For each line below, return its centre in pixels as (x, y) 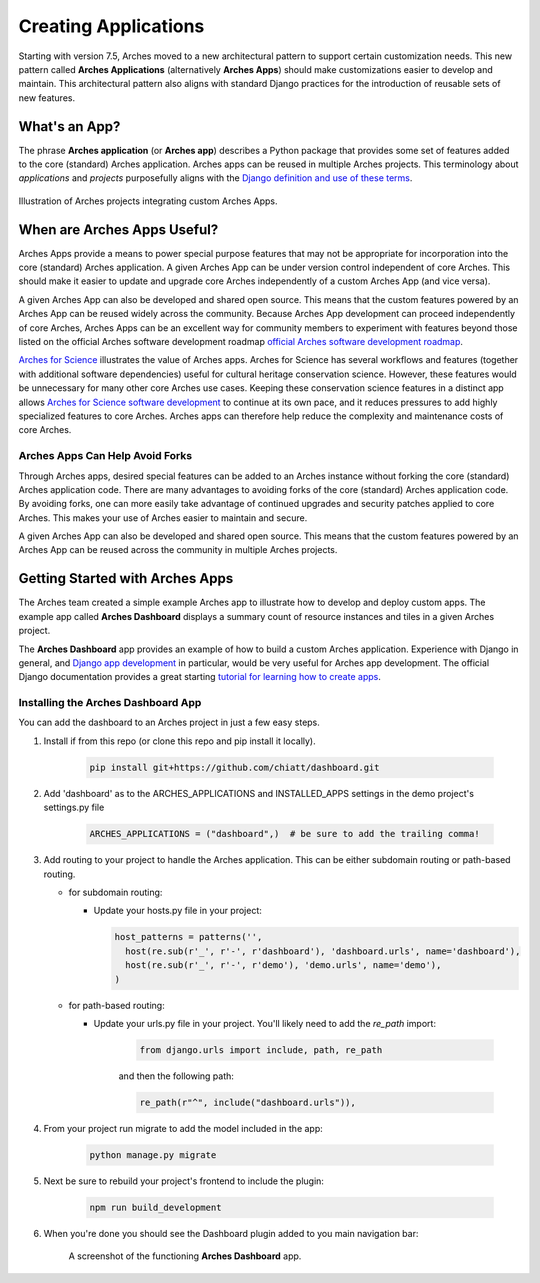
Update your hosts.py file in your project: (177, 911)
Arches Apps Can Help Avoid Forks (105, 456)
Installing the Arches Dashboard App (110, 703)
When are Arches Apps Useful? (118, 229)
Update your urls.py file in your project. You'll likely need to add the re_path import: (265, 1023)
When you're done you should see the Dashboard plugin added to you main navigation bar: (231, 1233)
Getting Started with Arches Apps (126, 578)
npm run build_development (155, 1207)
